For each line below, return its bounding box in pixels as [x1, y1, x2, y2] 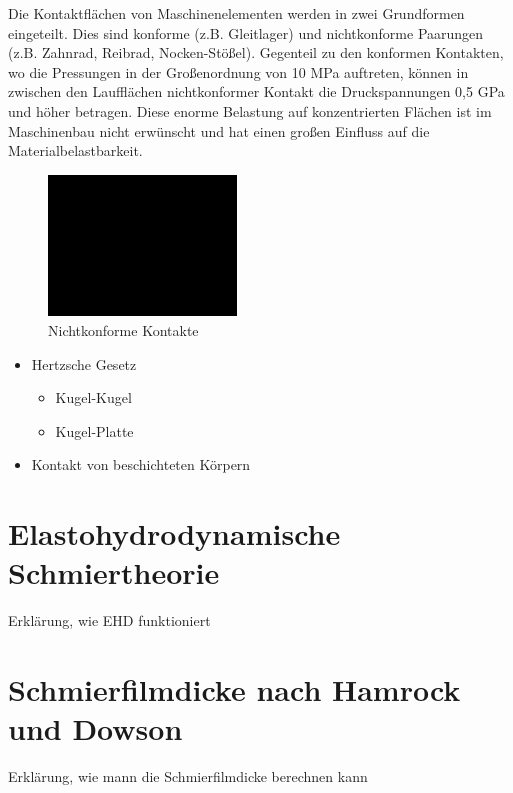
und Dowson [8, 708, 183, 749]
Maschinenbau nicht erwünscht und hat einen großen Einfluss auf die [8, 120, 430, 141]
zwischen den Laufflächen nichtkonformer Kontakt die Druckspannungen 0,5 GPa [8, 81, 505, 102]
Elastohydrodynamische [8, 513, 341, 554]
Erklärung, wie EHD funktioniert [8, 610, 211, 631]
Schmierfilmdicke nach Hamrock [8, 669, 461, 710]
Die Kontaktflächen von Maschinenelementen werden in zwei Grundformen [8, 3, 465, 23]
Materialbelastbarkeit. [8, 140, 143, 161]
